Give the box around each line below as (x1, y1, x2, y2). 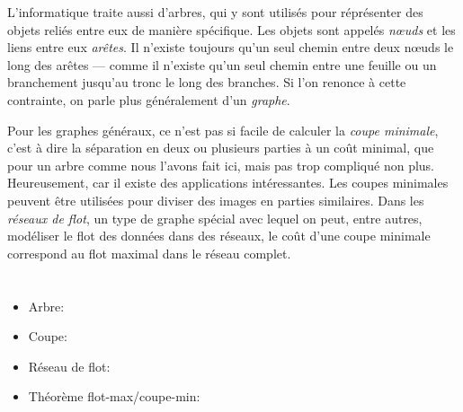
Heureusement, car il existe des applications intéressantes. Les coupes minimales (7, 173, 449, 192)
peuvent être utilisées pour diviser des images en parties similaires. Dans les (7, 190, 424, 209)
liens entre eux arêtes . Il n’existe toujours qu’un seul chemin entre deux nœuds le (7, 38, 454, 57)
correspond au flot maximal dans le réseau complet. (7, 243, 291, 262)
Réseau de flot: (28, 356, 111, 375)
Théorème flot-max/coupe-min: (28, 387, 200, 406)
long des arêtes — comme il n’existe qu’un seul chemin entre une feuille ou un (7, 55, 437, 74)
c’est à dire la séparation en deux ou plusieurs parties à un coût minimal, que (7, 138, 434, 157)
